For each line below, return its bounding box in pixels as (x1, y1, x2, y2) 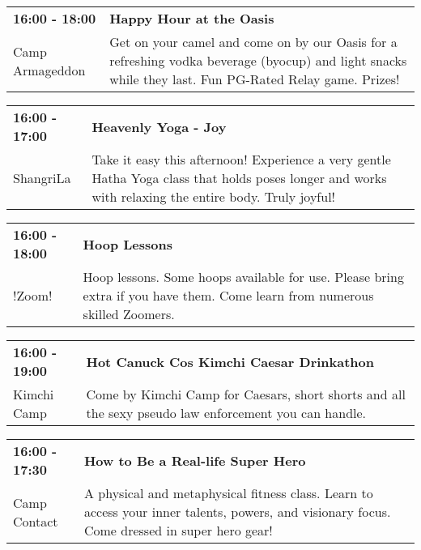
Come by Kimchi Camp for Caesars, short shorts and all (86, 385, 406, 403)
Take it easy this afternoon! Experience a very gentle (91, 150, 391, 168)
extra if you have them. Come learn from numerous (83, 286, 374, 305)
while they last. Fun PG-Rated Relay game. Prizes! (109, 70, 400, 88)
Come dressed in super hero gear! (83, 521, 273, 539)
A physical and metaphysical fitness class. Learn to (83, 484, 373, 502)
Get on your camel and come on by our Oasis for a (109, 32, 398, 51)
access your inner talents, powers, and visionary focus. (83, 502, 391, 521)
